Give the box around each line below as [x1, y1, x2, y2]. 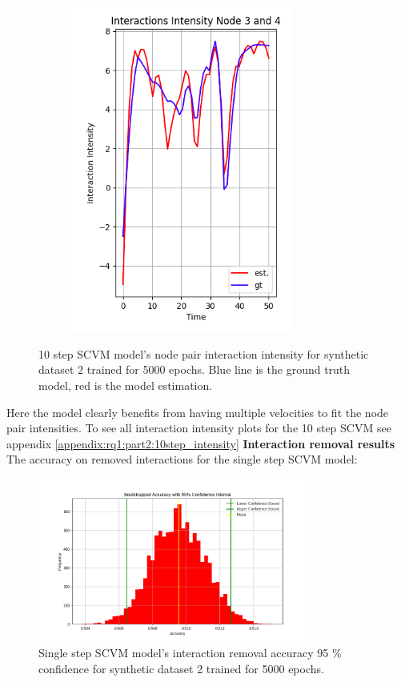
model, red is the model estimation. [38, 377, 213, 394]
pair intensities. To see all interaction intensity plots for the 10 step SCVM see [6, 419, 391, 436]
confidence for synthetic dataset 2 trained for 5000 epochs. [38, 660, 324, 676]
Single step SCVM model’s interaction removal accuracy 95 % [38, 644, 342, 661]
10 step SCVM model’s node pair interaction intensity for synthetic [38, 345, 369, 362]
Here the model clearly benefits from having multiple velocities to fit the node [6, 403, 389, 420]
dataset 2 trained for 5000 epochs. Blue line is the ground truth [38, 361, 351, 378]
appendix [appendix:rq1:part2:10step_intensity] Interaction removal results [6, 435, 395, 451]
